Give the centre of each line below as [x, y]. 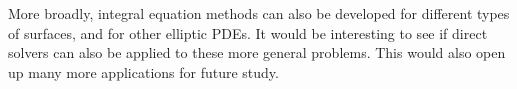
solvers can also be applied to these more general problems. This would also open [257, 52]
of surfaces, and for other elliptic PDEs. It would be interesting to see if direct [248, 32]
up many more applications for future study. [143, 71]
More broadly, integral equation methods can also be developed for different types [259, 13]
